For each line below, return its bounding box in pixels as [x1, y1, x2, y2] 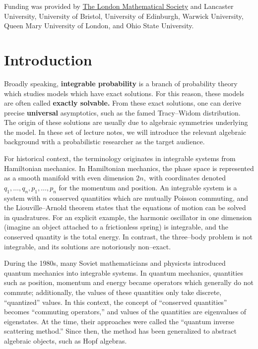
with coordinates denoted [149, 173, 226, 183]
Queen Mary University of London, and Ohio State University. [4, 20, 194, 31]
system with [4, 192, 41, 203]
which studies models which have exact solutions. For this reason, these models [4, 88, 244, 98]
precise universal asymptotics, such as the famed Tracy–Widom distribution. [4, 107, 241, 117]
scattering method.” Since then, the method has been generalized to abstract [4, 326, 237, 336]
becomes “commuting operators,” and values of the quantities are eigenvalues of [4, 306, 247, 317]
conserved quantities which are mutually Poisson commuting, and [49, 192, 249, 203]
